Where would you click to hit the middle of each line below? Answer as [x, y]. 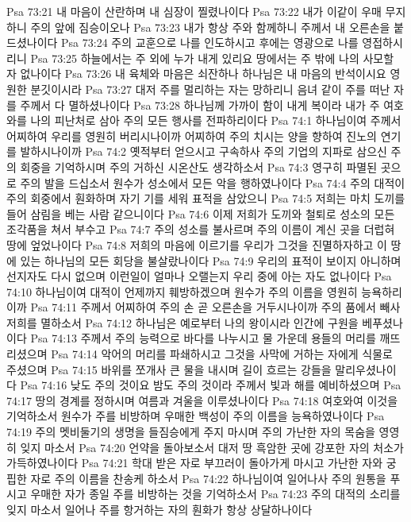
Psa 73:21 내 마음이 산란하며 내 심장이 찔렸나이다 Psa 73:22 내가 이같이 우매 [194, 11]
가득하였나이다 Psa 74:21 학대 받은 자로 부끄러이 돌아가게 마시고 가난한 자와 [195, 463]
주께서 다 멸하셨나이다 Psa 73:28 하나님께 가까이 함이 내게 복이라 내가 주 [200, 104]
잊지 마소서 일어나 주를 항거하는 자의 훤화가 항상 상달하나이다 [159, 509]
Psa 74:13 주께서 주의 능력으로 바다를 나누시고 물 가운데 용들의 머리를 [203, 338]
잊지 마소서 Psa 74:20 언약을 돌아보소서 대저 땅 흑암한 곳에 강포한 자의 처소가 [212, 447]
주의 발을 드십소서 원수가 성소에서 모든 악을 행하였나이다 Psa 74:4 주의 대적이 [213, 182]
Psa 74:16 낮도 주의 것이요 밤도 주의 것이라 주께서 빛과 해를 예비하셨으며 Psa [211, 385]
